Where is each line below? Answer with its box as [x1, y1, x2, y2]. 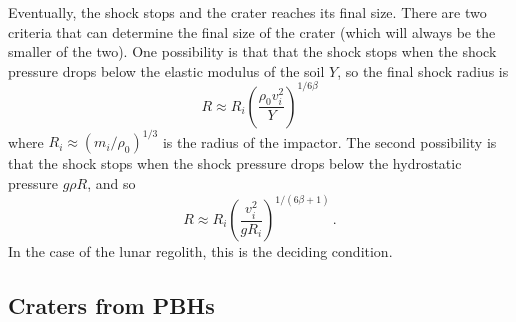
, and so [87, 172, 136, 193]
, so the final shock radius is [337, 60, 509, 81]
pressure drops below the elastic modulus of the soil [8, 60, 325, 81]
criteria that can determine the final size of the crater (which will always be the [8, 21, 496, 42]
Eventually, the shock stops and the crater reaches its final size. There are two [8, 2, 487, 22]
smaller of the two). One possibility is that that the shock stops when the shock [8, 41, 497, 62]
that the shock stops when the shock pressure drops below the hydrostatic [8, 153, 462, 174]
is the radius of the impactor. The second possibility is [162, 131, 497, 152]
